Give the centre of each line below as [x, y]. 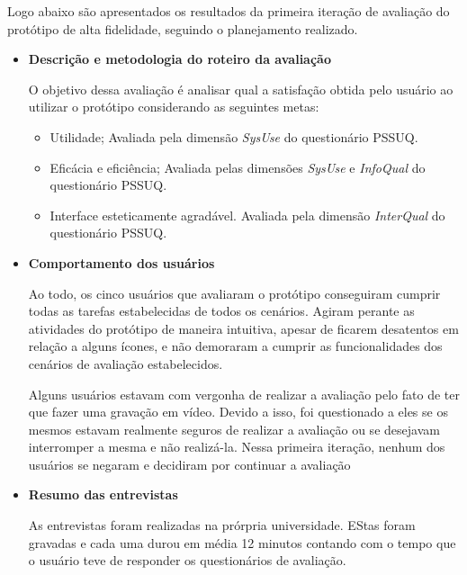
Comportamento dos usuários [121, 262]
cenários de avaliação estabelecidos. [126, 363]
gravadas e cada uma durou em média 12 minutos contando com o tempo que [242, 542]
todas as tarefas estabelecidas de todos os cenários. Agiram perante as [221, 311]
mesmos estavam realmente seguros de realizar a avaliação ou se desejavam [234, 429]
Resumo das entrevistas [103, 494]
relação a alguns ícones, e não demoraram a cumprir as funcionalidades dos [235, 346]
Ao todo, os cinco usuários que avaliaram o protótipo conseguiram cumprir [234, 293]
